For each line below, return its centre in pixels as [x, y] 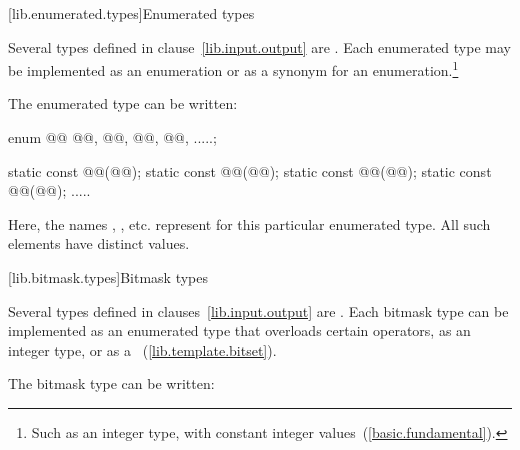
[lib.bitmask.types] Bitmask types [108, 277]
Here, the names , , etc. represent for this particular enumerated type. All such [249, 223]
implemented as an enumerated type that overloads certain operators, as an [239, 330]
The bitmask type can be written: [111, 383]
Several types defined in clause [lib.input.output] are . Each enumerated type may [259, 46]
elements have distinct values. [99, 243]
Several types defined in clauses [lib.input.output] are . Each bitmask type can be [258, 310]
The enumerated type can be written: [123, 103]
